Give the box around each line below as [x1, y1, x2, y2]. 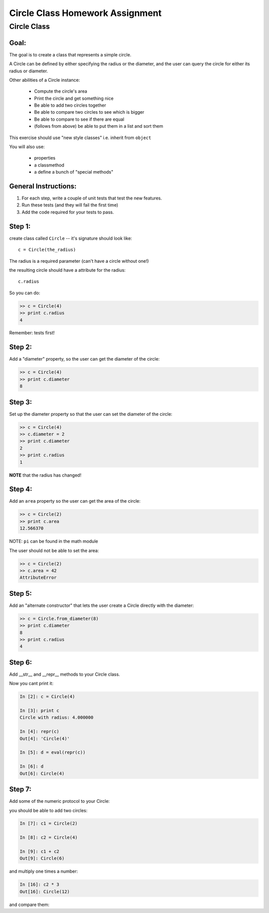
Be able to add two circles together [34, 102, 107, 108]
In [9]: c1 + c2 [19, 849, 60, 855]
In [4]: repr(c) [19, 729, 60, 734]
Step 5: [9, 589, 32, 598]
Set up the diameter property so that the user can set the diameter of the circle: [9, 411, 173, 417]
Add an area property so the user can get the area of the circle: [9, 498, 140, 504]
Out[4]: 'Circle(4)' [19, 735, 70, 741]
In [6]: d [19, 763, 44, 769]
